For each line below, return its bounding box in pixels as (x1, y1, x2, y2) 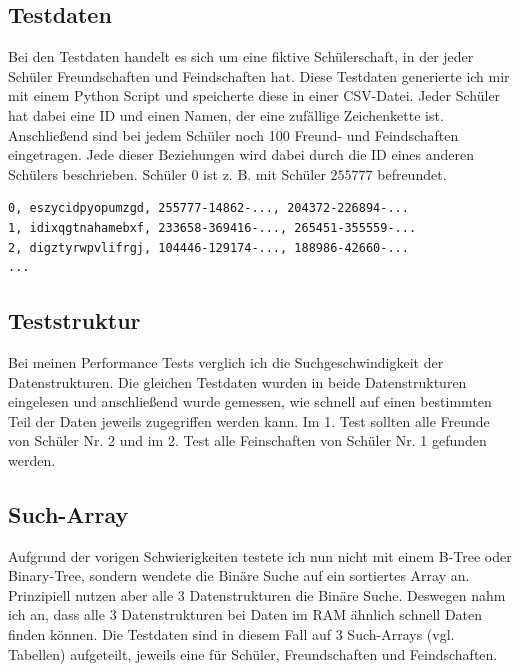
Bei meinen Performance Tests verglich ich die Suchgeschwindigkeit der (8, 351, 444, 372)
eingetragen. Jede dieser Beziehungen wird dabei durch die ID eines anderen (8, 144, 475, 165)
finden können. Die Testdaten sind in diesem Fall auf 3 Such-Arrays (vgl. (8, 624, 455, 645)
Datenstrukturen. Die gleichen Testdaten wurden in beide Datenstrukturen (8, 371, 467, 392)
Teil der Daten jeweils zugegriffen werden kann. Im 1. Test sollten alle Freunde (8, 410, 490, 431)
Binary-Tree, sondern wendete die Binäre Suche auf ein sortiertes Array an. (8, 565, 470, 586)
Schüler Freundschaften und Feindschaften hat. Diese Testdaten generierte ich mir (8, 65, 510, 86)
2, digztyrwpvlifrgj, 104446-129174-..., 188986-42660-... (8, 240, 409, 255)
